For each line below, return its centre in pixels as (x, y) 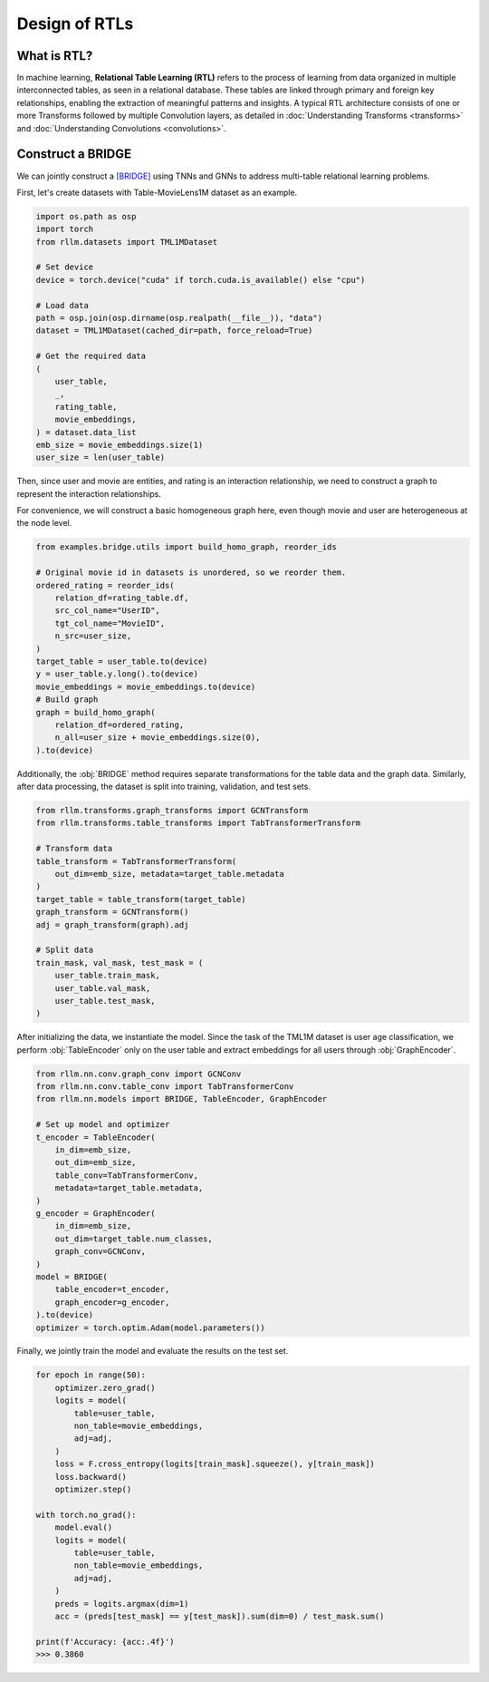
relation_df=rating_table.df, (122, 598)
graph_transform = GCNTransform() (112, 912)
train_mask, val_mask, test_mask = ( (120, 963)
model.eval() (84, 1527)
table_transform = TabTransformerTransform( (136, 861)
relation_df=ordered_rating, (120, 724)
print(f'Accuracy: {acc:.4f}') (105, 1642)
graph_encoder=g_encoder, (112, 1302)
